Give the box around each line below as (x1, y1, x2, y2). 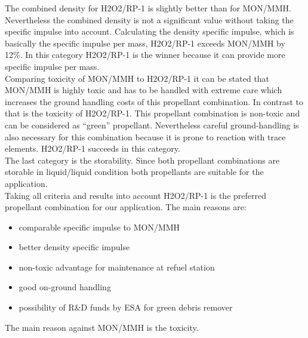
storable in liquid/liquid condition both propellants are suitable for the (5, 165, 264, 178)
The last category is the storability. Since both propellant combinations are (5, 153, 280, 166)
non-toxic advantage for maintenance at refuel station (19, 260, 215, 273)
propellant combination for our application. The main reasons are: (5, 201, 247, 213)
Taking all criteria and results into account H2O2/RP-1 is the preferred (5, 189, 266, 201)
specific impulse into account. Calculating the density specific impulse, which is (5, 25, 294, 38)
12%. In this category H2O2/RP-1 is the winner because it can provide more (5, 48, 285, 61)
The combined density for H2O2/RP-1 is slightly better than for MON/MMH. (5, 2, 291, 14)
